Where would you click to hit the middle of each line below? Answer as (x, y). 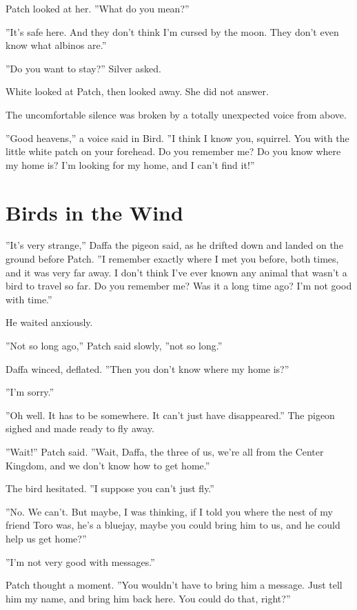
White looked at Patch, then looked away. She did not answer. (137, 91)
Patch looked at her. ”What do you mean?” (98, 8)
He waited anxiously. (49, 322)
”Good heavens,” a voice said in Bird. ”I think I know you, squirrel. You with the (177, 138)
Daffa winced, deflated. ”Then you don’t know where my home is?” (147, 368)
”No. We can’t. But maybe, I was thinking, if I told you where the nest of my (169, 511)
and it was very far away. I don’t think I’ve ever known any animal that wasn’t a (176, 272)
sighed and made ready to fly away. (80, 428)
